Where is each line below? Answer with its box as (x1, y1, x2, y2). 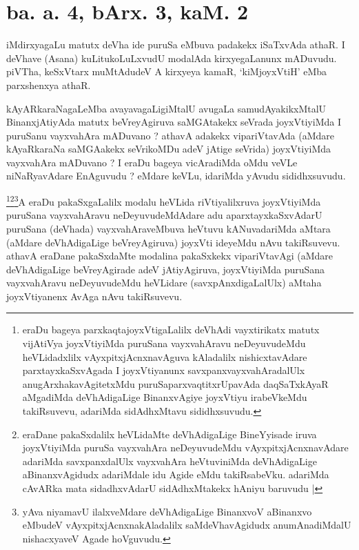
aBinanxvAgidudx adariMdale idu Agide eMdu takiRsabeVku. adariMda (22, 467, 329, 482)
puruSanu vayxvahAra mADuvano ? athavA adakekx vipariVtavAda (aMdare (6, 128, 335, 142)
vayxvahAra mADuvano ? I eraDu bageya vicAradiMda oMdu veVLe (6, 155, 298, 169)
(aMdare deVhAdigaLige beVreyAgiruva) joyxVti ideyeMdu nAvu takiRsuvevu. (6, 235, 340, 249)
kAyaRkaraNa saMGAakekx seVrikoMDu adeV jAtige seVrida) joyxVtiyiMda (6, 141, 331, 156)
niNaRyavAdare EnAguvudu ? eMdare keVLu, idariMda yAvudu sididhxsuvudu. (6, 168, 346, 183)
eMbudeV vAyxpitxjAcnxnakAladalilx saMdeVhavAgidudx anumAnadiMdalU (22, 518, 351, 532)
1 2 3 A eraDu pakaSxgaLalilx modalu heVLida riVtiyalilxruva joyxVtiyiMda (6, 193, 321, 208)
